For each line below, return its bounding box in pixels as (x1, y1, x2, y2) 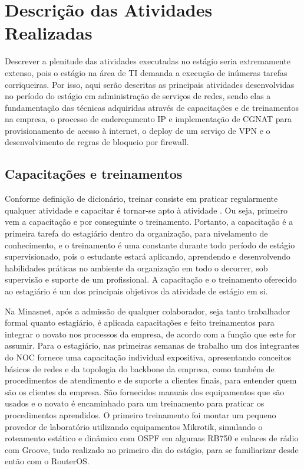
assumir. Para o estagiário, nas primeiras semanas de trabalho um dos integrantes (5, 339, 300, 352)
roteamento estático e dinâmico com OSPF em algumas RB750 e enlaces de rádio (5, 432, 299, 444)
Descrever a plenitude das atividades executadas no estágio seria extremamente (5, 55, 290, 67)
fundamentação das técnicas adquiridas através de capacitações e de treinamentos (5, 101, 299, 113)
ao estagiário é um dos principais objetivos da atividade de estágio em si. (5, 285, 268, 297)
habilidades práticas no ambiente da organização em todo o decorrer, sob (5, 261, 268, 274)
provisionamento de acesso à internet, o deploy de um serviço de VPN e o (5, 124, 270, 136)
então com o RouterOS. (5, 455, 90, 467)
